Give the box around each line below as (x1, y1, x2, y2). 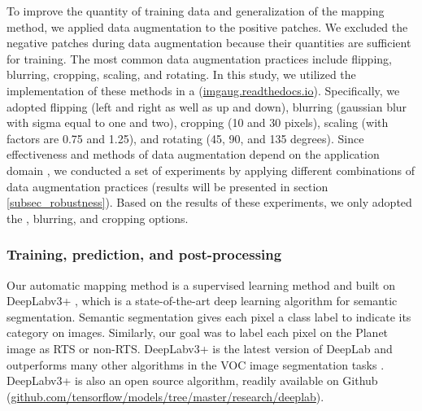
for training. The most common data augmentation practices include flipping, (7, 50, 392, 67)
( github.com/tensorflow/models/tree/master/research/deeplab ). (7, 387, 324, 404)
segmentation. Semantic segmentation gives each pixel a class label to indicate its (7, 308, 411, 325)
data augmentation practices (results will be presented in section (7, 177, 328, 195)
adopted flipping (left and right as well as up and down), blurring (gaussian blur (7, 98, 407, 115)
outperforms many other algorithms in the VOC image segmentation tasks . (7, 356, 385, 373)
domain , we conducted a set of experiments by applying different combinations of (7, 161, 415, 178)
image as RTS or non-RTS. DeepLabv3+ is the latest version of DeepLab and (7, 339, 393, 356)
